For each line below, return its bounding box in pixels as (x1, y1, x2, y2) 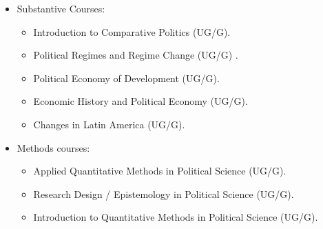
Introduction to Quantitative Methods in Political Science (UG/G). (33, 210, 318, 224)
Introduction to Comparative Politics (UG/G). (33, 24, 231, 39)
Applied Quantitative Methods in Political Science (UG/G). (33, 163, 286, 178)
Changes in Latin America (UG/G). (33, 117, 185, 131)
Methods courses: (17, 140, 90, 155)
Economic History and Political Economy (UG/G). (33, 94, 248, 108)
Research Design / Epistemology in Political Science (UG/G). (33, 186, 294, 201)
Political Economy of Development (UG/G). (33, 70, 220, 85)
